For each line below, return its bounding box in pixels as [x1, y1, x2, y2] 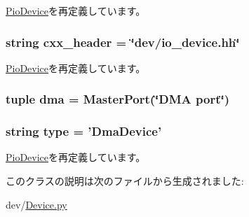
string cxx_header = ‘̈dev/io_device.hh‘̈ [6, 33, 240, 50]
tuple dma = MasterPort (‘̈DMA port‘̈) [6, 90, 230, 108]
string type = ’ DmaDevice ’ [6, 122, 162, 140]
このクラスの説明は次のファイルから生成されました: [6, 174, 244, 188]
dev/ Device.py [6, 197, 67, 211]
